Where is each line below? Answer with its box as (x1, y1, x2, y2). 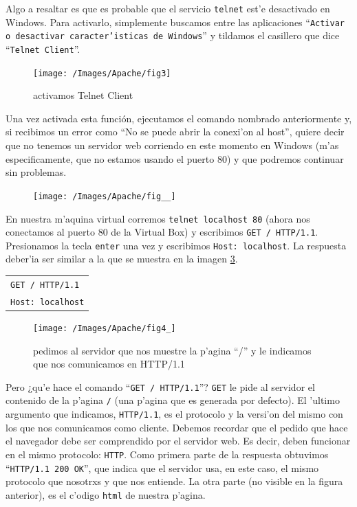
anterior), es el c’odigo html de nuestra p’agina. (6, 487, 206, 502)
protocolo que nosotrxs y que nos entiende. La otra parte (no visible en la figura (6, 474, 343, 488)
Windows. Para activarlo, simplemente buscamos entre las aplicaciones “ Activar (6, 14, 345, 29)
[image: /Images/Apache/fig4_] (33, 323, 176, 333)
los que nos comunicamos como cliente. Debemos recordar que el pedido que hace (6, 420, 348, 434)
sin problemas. (6, 165, 67, 179)
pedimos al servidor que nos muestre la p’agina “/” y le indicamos (33, 343, 312, 357)
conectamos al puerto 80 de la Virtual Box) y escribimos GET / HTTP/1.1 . (6, 225, 318, 239)
